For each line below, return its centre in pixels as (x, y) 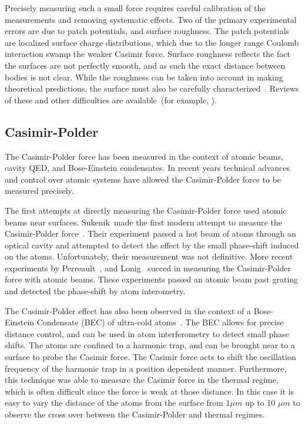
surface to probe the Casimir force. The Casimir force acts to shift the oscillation (150, 357)
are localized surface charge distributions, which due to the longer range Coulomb (152, 42)
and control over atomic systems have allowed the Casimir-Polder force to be (143, 179)
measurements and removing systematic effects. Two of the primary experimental (151, 19)
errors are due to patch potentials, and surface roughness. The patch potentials (147, 31)
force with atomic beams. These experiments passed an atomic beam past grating (152, 279)
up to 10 (260, 403)
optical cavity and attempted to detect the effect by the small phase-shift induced (152, 245)
